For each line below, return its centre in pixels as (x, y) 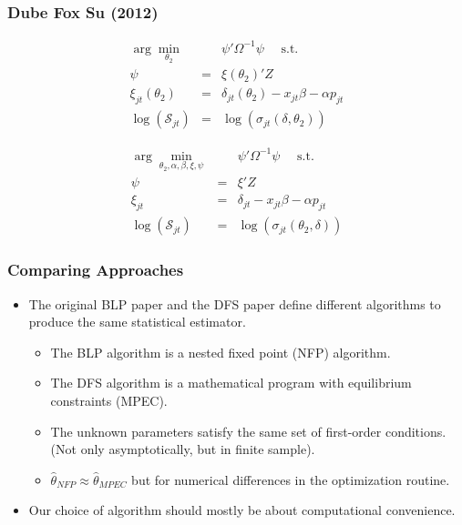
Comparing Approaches (96, 270)
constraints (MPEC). (109, 400)
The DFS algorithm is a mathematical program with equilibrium (231, 383)
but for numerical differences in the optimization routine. (291, 479)
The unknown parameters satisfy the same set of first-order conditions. (248, 431)
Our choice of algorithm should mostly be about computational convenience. (242, 510)
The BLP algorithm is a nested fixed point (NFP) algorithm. (221, 352)
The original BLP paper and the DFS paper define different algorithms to (235, 303)
